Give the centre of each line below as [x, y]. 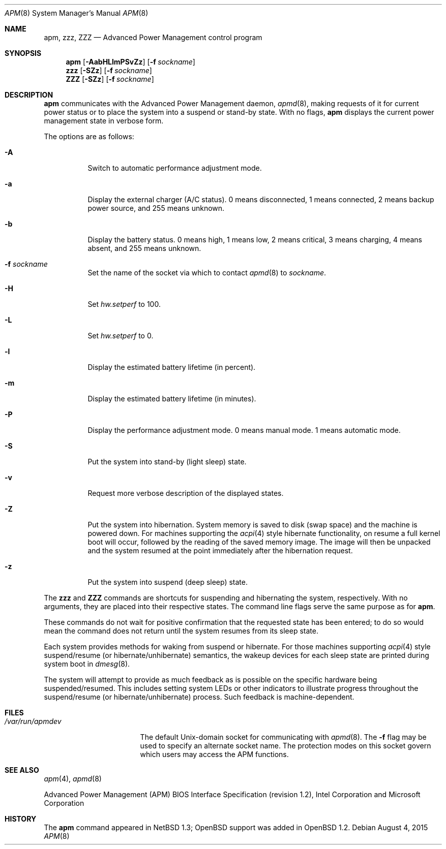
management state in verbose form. [104, 121]
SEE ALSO [22, 770]
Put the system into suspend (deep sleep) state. [168, 582]
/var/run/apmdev [33, 721]
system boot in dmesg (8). [87, 664]
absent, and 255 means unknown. [144, 248]
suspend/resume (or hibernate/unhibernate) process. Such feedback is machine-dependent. [199, 697]
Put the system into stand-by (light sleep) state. [167, 462]
